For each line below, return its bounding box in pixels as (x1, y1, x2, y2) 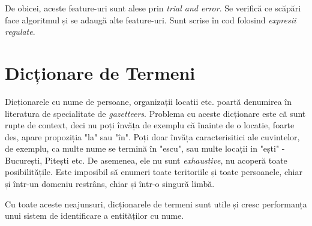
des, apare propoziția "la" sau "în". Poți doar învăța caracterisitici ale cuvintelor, (5, 130, 300, 143)
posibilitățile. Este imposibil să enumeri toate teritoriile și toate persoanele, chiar (5, 165, 302, 178)
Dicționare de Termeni (5, 60, 196, 85)
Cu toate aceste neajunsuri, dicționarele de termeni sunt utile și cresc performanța (5, 197, 307, 210)
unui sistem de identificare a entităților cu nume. (5, 209, 184, 222)
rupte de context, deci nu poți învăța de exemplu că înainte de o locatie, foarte (5, 119, 295, 131)
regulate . (5, 25, 35, 38)
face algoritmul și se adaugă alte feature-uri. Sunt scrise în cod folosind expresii (5, 13, 296, 26)
